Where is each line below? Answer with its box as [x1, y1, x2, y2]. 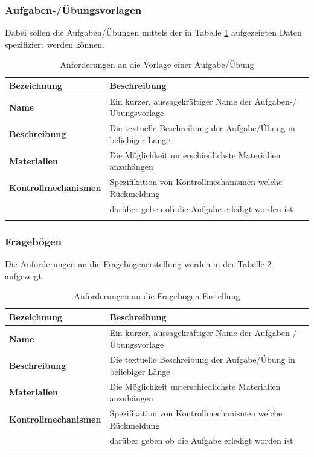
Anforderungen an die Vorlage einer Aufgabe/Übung [60, 58, 254, 71]
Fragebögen [5, 233, 62, 248]
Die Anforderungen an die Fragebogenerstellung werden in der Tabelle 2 [5, 258, 272, 270]
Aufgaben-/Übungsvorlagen [5, 2, 142, 17]
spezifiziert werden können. [5, 37, 105, 50]
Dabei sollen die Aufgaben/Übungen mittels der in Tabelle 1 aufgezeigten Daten [5, 26, 302, 39]
